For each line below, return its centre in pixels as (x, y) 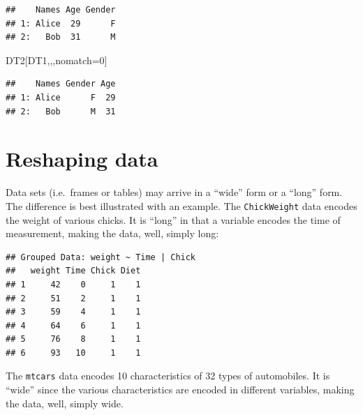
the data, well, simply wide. (65, 403)
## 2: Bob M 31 (61, 111)
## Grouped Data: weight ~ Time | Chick (101, 257)
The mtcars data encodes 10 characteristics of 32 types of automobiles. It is (168, 376)
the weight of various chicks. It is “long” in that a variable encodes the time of (173, 219)
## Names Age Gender (61, 10)
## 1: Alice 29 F (61, 23)
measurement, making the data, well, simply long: (112, 233)
